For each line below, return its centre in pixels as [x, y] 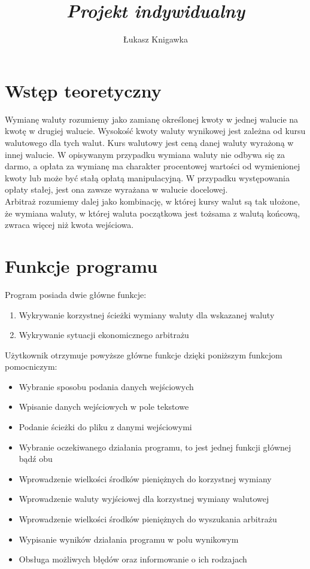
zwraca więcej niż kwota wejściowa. [69, 225]
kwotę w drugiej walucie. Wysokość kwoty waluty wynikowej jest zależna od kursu [155, 131]
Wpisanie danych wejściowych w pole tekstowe [104, 407]
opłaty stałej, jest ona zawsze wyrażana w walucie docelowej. [116, 189]
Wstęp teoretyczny [83, 90]
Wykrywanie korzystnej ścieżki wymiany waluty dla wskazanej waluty [147, 314]
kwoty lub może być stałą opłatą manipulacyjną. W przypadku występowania [147, 177]
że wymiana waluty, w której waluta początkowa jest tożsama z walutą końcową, [153, 213]
